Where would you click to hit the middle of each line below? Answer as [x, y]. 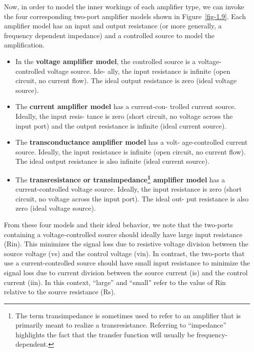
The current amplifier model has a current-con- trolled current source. [126, 106]
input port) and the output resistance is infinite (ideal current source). [121, 125]
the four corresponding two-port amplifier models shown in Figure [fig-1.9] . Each [125, 16]
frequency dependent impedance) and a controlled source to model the [109, 35]
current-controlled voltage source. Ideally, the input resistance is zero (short [128, 189]
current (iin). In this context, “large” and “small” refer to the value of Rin [115, 282]
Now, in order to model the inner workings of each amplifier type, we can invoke [124, 6]
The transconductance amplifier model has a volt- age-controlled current [131, 142]
